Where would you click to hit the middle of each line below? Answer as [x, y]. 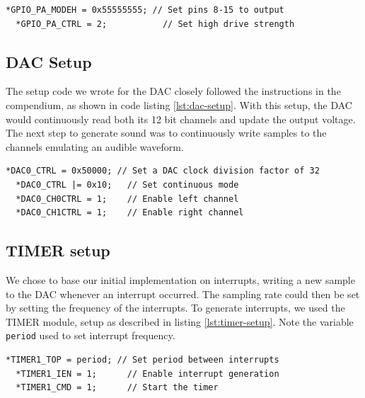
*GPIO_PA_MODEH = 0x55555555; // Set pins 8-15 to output [145, 10]
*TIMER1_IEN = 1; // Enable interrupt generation [147, 374]
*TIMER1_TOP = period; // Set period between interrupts [143, 359]
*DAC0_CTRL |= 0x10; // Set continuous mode [127, 184]
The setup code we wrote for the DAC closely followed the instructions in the [173, 91]
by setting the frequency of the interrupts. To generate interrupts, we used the [175, 308]
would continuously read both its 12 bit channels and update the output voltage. [181, 119]
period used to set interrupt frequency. [91, 335]
